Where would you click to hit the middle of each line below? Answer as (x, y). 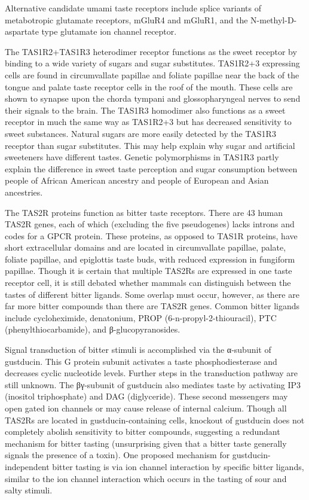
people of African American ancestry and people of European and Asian (137, 180)
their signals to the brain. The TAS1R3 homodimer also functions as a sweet (145, 110)
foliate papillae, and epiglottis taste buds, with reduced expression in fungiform (150, 259)
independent (27, 466)
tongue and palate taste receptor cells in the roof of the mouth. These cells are (149, 86)
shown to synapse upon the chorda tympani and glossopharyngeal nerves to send (153, 98)
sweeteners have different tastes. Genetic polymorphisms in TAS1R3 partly (142, 157)
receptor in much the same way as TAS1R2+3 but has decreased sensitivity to (148, 122)
